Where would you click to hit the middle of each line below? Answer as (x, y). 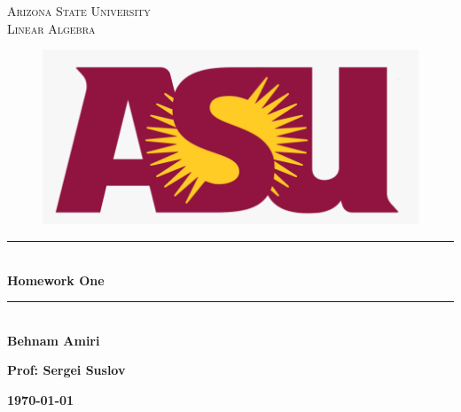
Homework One (56, 280)
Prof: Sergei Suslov (66, 370)
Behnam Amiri (54, 340)
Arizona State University (79, 11)
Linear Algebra (51, 28)
